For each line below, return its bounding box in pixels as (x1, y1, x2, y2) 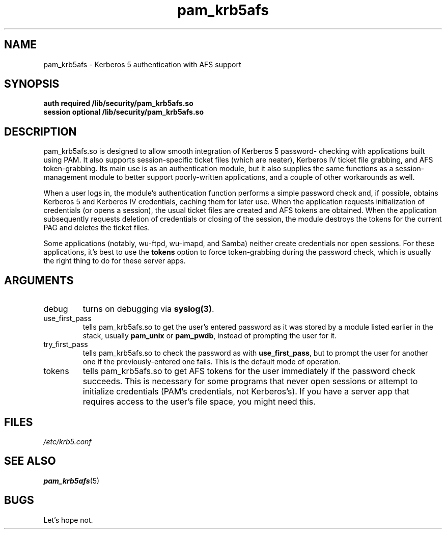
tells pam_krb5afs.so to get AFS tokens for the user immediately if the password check (82, 366, 415, 377)
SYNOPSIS (4, 77, 60, 91)
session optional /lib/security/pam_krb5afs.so (43, 108, 204, 117)
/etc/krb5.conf (43, 437, 92, 446)
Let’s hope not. (43, 515, 93, 524)
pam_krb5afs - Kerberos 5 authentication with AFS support (43, 60, 241, 69)
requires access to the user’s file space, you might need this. (82, 396, 316, 407)
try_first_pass (43, 340, 88, 349)
